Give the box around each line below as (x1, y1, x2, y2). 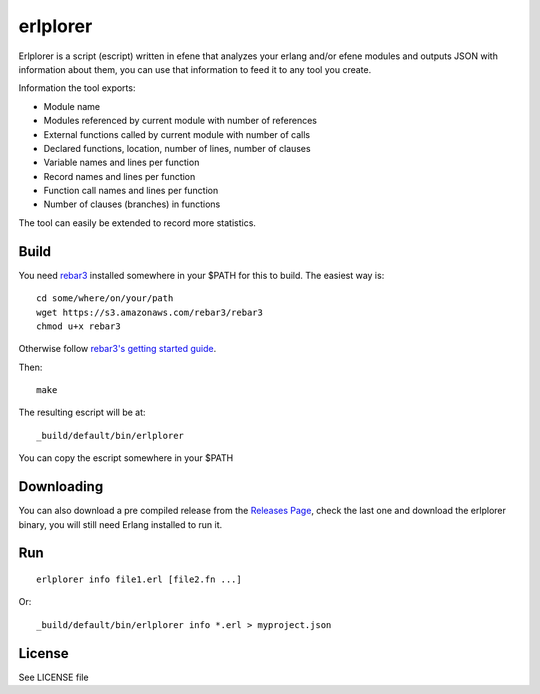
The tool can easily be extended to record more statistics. (18, 216, 257, 229)
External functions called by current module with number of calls (43, 128, 310, 140)
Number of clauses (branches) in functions (43, 198, 221, 210)
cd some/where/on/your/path (36, 293, 174, 304)
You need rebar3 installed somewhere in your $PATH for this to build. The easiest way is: (18, 269, 385, 281)
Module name (43, 100, 100, 112)
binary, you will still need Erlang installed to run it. (18, 518, 223, 530)
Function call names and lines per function (43, 185, 219, 197)
